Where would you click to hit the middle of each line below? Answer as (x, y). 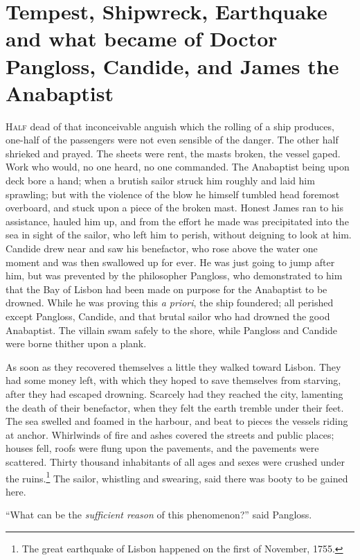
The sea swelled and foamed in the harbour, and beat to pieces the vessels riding (177, 421)
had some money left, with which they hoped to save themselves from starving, (173, 380)
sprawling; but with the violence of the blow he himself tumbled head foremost (173, 194)
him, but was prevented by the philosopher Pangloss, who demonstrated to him (174, 275)
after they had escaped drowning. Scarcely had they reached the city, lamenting (174, 393)
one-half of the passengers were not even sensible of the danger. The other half (172, 140)
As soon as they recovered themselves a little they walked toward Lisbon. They (173, 366)
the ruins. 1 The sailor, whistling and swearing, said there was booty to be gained (177, 477)
